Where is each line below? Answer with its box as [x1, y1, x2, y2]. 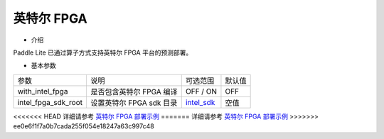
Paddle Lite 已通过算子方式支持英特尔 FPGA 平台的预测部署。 [13, 48, 193, 57]
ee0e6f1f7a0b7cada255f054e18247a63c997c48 [13, 122, 154, 130]
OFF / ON [185, 86, 217, 96]
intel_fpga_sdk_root [17, 97, 83, 107]
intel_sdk [185, 97, 215, 107]
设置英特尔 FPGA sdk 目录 [90, 98, 178, 108]
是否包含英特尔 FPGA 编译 [90, 87, 178, 96]
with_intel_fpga [17, 86, 68, 96]
